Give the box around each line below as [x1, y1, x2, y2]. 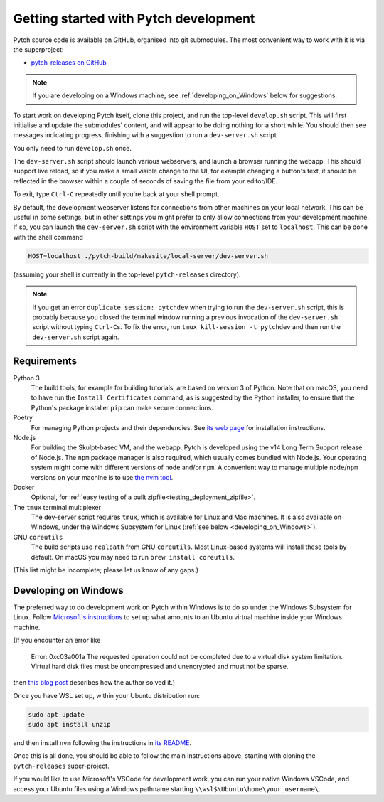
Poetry [13, 413, 33, 422]
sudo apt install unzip [28, 720, 112, 729]
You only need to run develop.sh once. [13, 144, 132, 152]
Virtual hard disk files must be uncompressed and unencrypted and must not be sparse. [31, 662, 289, 670]
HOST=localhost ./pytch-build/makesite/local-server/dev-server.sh [28, 252, 269, 260]
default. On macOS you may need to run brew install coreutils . [31, 552, 235, 561]
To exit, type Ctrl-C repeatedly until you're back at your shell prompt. [13, 190, 220, 198]
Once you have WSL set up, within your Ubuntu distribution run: [13, 691, 201, 700]
